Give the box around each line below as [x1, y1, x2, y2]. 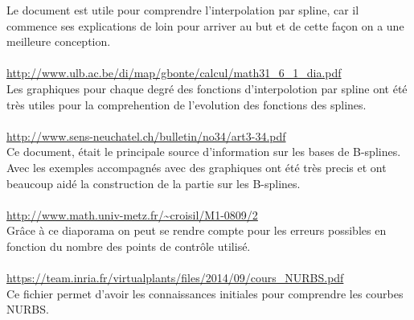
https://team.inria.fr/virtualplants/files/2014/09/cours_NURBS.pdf [6, 269, 344, 286]
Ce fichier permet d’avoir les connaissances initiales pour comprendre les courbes [6, 285, 404, 302]
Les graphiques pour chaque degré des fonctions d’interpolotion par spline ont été [6, 80, 408, 96]
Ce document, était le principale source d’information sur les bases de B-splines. [6, 143, 401, 160]
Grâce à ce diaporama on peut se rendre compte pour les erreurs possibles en [6, 222, 387, 239]
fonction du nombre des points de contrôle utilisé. [6, 237, 251, 254]
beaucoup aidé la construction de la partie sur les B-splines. [6, 174, 301, 191]
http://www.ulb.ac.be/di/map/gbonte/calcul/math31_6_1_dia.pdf [6, 64, 342, 81]
